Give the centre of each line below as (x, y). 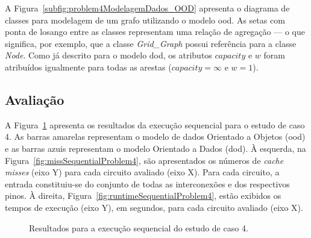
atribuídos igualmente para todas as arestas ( (88, 67)
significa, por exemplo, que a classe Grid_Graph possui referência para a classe (151, 43)
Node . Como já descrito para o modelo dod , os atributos (108, 55)
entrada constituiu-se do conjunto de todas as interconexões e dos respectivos (147, 183)
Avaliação (35, 99)
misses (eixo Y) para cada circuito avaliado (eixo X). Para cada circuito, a (142, 172)
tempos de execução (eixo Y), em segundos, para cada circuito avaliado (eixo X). (154, 207)
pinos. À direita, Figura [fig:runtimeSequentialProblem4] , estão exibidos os (143, 196)
